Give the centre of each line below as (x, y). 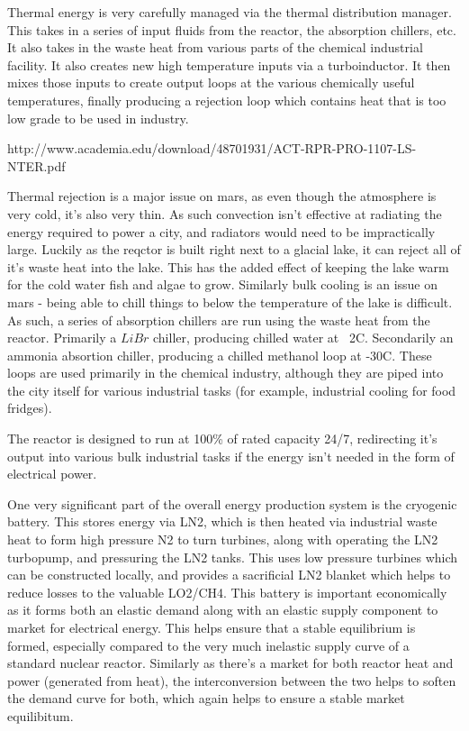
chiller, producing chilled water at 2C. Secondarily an (303, 338)
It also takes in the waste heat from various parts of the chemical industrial (215, 47)
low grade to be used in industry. (98, 118)
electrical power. (52, 474)
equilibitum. (41, 715)
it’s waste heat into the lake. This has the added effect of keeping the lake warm (228, 266)
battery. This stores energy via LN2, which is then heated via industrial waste (222, 521)
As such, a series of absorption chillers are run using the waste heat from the (219, 320)
